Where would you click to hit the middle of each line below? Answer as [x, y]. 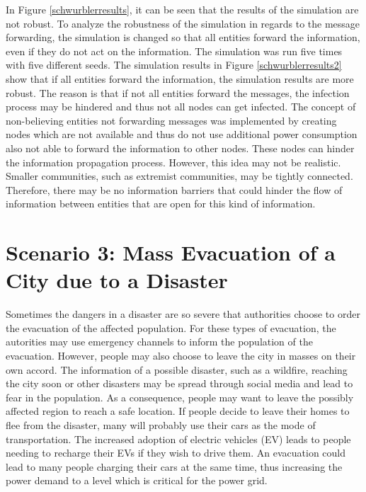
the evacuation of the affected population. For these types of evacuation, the [171, 327]
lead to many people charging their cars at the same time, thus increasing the [174, 466]
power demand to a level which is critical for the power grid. [137, 480]
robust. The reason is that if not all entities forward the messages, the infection [178, 92]
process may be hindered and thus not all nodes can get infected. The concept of [181, 107]
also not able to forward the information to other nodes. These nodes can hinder [180, 148]
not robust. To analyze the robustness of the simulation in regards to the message [183, 23]
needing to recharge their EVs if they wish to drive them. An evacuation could [176, 453]
